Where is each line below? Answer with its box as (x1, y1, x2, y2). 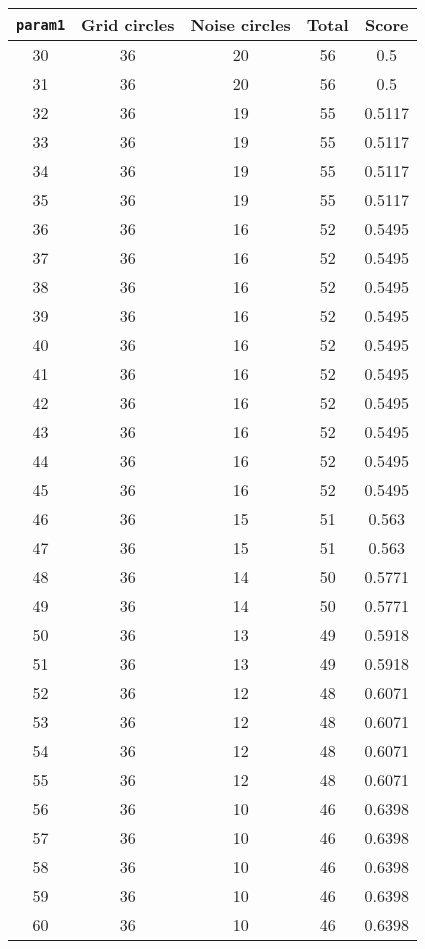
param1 (16, 16, 66, 33)
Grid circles (81, 13, 175, 36)
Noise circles (190, 13, 291, 36)
